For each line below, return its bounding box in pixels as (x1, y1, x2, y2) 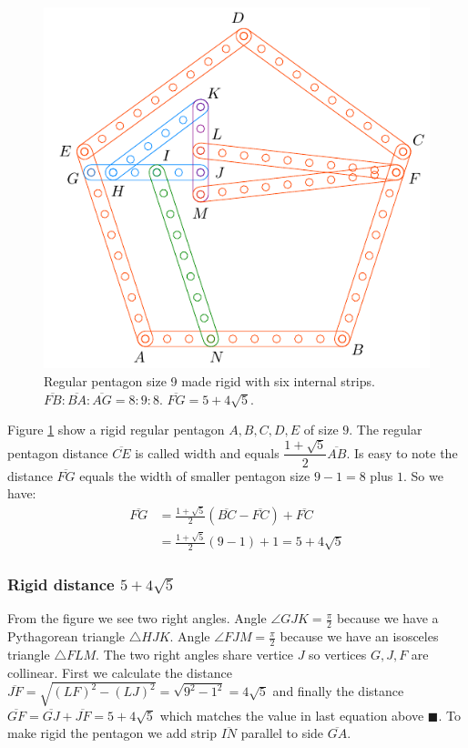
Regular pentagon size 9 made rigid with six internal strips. (44, 371, 375, 390)
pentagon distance (7, 443, 108, 462)
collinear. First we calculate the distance (7, 662, 232, 681)
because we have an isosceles (280, 627, 439, 646)
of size (303, 420, 339, 439)
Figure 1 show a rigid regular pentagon (7, 420, 225, 439)
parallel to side (240, 723, 324, 743)
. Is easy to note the (346, 443, 458, 462)
